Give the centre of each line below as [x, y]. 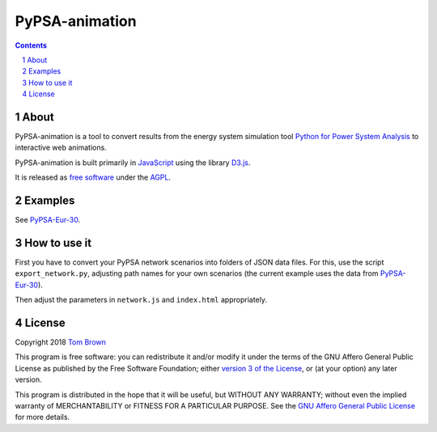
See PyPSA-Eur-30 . [48, 220]
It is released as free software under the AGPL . [93, 177]
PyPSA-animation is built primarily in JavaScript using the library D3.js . [133, 163]
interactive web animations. [61, 148]
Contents [31, 45]
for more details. [42, 417]
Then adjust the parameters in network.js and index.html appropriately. [141, 300]
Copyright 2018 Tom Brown [61, 342]
